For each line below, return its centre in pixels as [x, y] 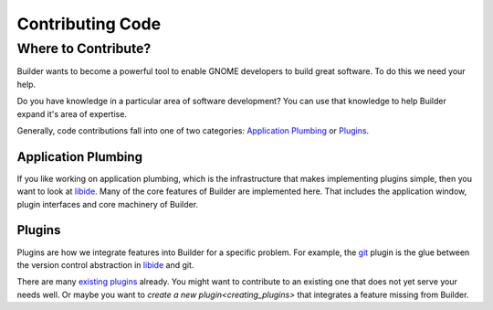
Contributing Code [89, 24]
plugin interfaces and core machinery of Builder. [108, 204]
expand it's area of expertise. [72, 113]
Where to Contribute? [84, 48]
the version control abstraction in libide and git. [105, 264]
